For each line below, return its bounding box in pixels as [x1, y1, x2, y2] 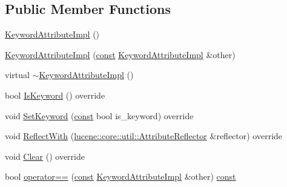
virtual [5, 68, 30, 81]
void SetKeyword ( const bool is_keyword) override [5, 109, 194, 122]
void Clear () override [5, 149, 85, 162]
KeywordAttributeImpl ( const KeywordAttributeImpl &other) [5, 48, 236, 61]
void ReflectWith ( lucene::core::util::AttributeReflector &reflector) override [5, 130, 283, 142]
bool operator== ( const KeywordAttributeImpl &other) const [5, 170, 236, 183]
